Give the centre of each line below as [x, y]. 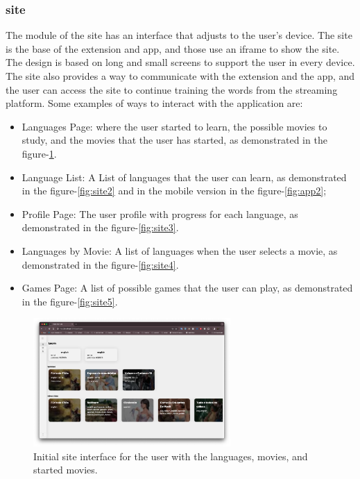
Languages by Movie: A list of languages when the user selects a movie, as [180, 250]
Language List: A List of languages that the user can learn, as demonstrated [184, 177]
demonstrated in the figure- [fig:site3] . [100, 227]
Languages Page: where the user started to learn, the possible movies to [174, 126]
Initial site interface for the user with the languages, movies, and [171, 456]
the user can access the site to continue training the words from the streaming [172, 89]
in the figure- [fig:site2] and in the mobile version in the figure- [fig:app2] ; [174, 191]
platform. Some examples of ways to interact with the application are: [154, 103]
